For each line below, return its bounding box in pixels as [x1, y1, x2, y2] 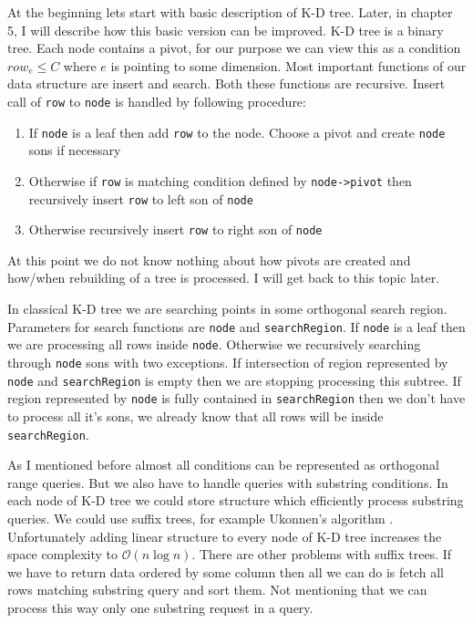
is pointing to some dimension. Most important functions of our [110, 56, 467, 75]
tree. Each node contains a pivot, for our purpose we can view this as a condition [7, 38, 461, 57]
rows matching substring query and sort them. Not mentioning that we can [7, 580, 427, 599]
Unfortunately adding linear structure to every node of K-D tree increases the [7, 526, 442, 545]
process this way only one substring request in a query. [7, 597, 314, 617]
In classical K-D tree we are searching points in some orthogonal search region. [7, 299, 447, 318]
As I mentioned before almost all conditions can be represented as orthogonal [7, 455, 439, 474]
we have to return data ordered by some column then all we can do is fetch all [7, 562, 444, 581]
